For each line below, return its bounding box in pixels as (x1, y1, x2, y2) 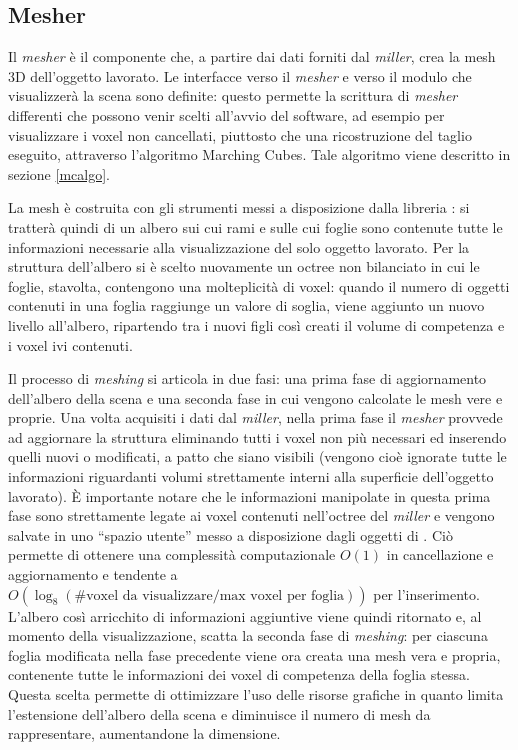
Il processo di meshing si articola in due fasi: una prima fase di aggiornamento (8, 368, 487, 389)
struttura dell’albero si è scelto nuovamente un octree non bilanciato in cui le (8, 256, 480, 277)
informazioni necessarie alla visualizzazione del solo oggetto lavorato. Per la (8, 236, 470, 257)
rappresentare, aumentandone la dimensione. (8, 723, 281, 744)
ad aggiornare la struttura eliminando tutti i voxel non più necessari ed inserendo (8, 426, 507, 447)
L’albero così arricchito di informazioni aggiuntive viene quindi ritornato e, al (8, 605, 482, 626)
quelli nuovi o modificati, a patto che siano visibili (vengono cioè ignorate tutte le (8, 446, 507, 467)
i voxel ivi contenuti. (8, 334, 133, 355)
